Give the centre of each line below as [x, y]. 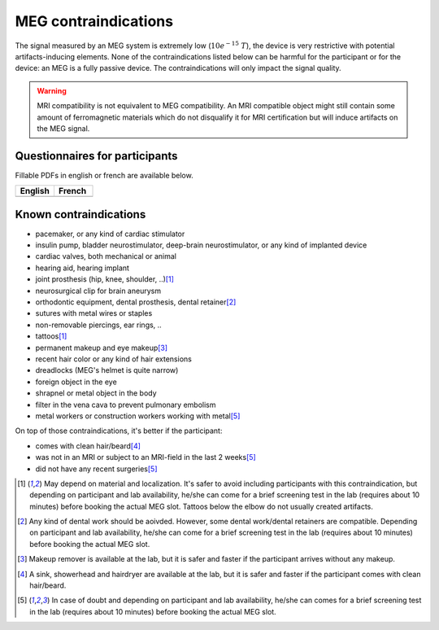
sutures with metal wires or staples [94, 313]
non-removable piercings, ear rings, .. [98, 325]
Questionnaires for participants [96, 156]
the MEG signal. [63, 128]
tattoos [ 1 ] [51, 336]
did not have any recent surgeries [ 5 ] [96, 469]
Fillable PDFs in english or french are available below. [104, 175]
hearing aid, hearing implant [83, 268]
